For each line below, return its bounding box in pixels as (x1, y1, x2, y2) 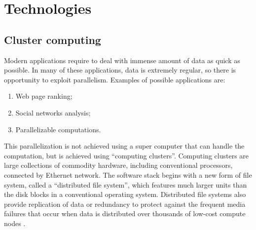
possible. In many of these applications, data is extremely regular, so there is (4, 65, 236, 75)
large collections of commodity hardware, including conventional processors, (4, 160, 233, 170)
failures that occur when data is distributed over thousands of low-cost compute (4, 208, 246, 219)
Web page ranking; (15, 91, 73, 101)
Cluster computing (4, 32, 101, 47)
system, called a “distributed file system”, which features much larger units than (4, 179, 247, 190)
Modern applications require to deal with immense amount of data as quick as (4, 55, 240, 65)
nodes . (4, 218, 26, 228)
